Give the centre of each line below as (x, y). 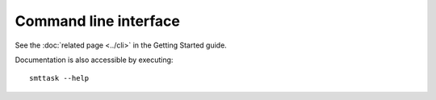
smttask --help (59, 78)
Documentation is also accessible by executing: (94, 60)
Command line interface (98, 21)
